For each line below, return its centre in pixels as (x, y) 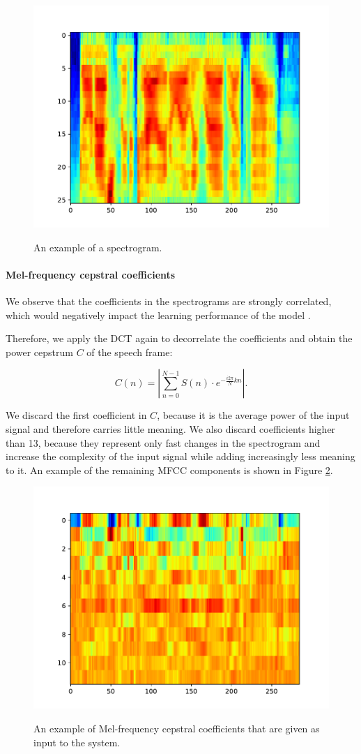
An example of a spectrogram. (98, 247)
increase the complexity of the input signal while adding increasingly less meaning (180, 456)
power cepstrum (39, 352)
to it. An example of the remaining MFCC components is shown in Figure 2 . (169, 470)
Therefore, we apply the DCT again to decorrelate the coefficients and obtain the (179, 338)
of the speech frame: (130, 352)
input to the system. (77, 742)
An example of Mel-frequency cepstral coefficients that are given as (177, 728)
